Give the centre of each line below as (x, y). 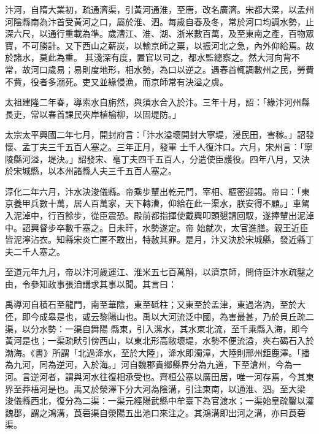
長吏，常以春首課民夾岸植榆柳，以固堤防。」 (93, 114)
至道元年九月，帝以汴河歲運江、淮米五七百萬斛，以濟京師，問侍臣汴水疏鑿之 (159, 272)
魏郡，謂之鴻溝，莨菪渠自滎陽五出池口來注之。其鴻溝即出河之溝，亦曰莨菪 (155, 412)
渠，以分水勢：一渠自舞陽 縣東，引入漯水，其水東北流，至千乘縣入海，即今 (157, 328)
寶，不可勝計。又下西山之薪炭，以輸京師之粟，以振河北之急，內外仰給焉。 (155, 45)
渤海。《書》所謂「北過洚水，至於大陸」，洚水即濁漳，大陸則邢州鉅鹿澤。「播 (157, 352)
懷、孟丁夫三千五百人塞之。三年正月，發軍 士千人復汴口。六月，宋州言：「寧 (159, 146)
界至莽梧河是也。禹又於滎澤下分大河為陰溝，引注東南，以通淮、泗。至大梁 (155, 388)
